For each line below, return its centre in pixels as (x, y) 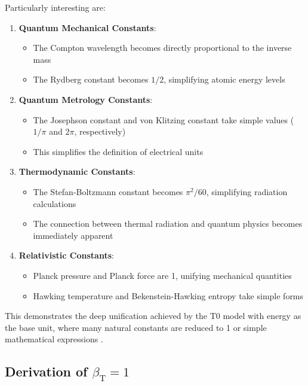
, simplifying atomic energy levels (224, 79)
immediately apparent (73, 235)
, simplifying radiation (247, 191)
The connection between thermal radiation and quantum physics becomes (168, 224)
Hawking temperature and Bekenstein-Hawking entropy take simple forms (168, 295)
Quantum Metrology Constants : (86, 99)
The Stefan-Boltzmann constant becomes (108, 191)
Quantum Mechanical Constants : (87, 27)
